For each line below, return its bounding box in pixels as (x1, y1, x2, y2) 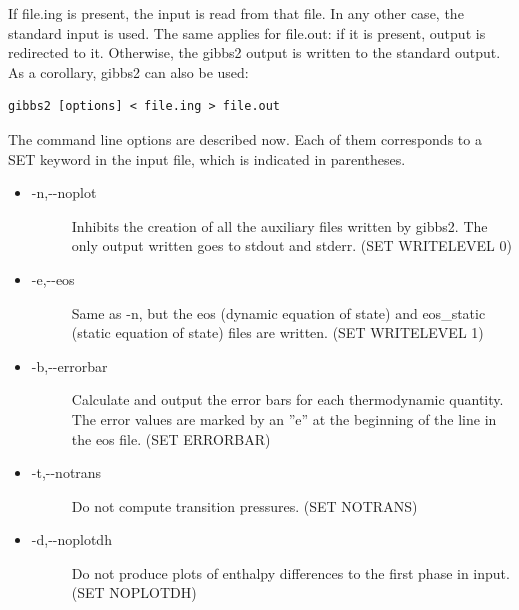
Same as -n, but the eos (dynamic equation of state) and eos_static (71, 302, 486, 323)
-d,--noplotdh (31, 529, 112, 550)
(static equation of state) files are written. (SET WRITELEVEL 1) (71, 322, 484, 343)
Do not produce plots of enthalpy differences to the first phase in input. (71, 562, 510, 583)
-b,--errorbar (31, 355, 108, 376)
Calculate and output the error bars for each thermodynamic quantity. (71, 389, 504, 410)
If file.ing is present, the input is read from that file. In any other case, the (8, 3, 464, 23)
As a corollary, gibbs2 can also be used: (8, 61, 249, 82)
